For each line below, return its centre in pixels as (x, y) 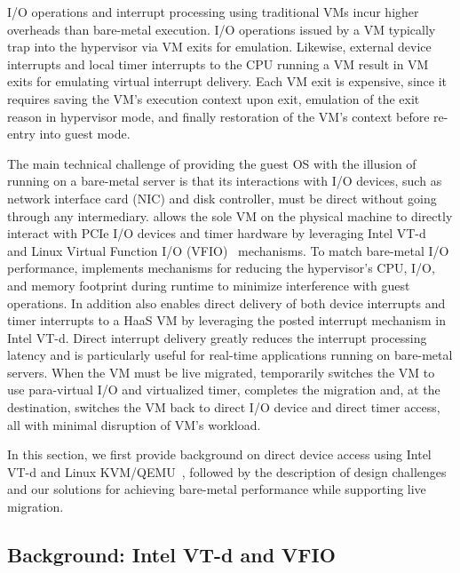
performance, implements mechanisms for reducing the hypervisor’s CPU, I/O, (221, 268)
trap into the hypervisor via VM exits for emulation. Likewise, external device (219, 47)
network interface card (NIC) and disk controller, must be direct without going (222, 198)
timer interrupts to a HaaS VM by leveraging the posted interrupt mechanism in (226, 320)
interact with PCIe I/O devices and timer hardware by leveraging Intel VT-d (217, 233)
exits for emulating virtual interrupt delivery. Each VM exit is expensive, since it (227, 81)
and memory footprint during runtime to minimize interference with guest (209, 285)
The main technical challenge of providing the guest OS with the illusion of (212, 163)
